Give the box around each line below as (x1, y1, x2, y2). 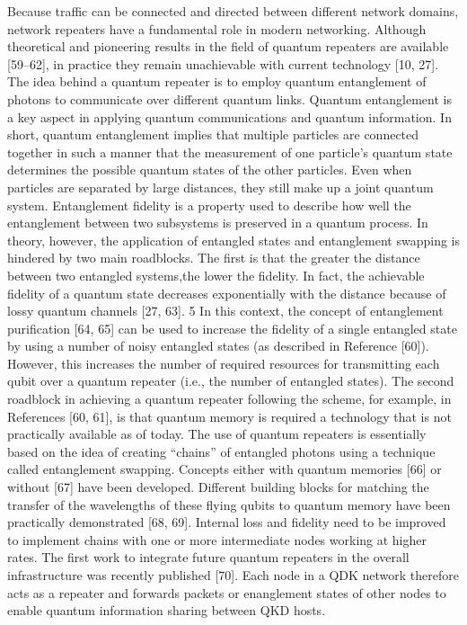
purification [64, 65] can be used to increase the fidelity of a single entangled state (7, 318, 457, 337)
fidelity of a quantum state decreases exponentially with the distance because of (7, 283, 446, 302)
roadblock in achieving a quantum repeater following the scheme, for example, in (7, 389, 452, 408)
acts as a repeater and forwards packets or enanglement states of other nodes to (7, 583, 446, 602)
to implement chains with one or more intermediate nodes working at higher (7, 530, 427, 549)
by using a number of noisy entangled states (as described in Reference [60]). (7, 336, 429, 355)
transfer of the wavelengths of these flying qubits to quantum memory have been (7, 495, 451, 513)
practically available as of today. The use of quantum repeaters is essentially (7, 424, 427, 443)
